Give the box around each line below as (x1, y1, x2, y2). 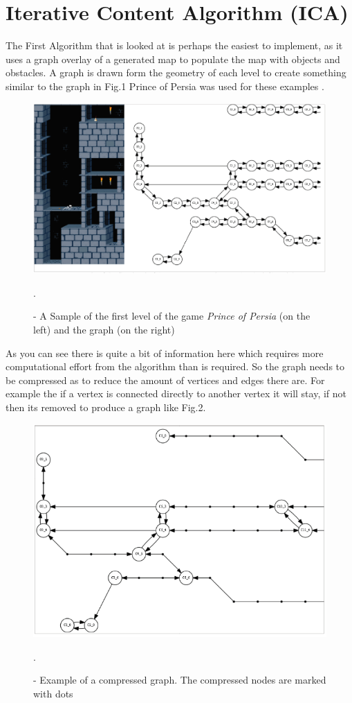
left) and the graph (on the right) (33, 322, 175, 337)
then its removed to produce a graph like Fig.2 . (6, 400, 206, 415)
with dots (33, 686, 73, 700)
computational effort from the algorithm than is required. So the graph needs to (6, 359, 345, 374)
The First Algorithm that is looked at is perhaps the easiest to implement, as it (6, 38, 343, 53)
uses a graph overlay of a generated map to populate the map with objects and (6, 51, 340, 66)
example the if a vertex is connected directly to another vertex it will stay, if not (6, 386, 347, 401)
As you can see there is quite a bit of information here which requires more (6, 345, 324, 360)
